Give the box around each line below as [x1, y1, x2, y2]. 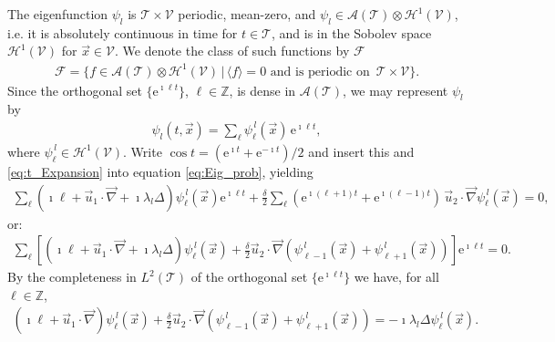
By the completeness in [7, 267, 137, 286]
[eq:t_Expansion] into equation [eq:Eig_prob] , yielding [7, 161, 313, 181]
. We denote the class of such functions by [114, 41, 350, 60]
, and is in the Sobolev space [271, 23, 432, 42]
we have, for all [354, 267, 439, 286]
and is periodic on [270, 65, 370, 78]
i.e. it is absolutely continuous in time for [7, 23, 238, 42]
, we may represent [343, 80, 448, 99]
